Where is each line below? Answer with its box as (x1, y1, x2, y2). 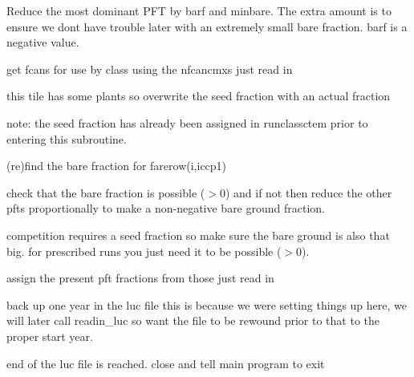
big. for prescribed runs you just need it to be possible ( (6, 242, 282, 259)
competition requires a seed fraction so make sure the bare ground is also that (6, 226, 390, 243)
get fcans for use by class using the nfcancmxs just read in (6, 60, 293, 77)
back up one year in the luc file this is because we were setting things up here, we (6, 296, 407, 313)
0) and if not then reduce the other (219, 184, 392, 201)
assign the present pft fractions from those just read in (6, 270, 274, 286)
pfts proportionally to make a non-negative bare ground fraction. (6, 200, 325, 217)
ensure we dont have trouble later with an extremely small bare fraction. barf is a (6, 18, 408, 34)
